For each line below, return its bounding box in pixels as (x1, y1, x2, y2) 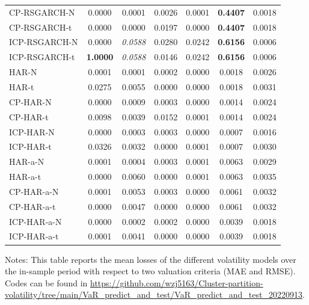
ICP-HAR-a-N (9, 215, 62, 227)
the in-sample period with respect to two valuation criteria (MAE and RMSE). (5, 265, 296, 277)
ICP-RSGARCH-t (9, 51, 75, 63)
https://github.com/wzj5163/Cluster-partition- (90, 276, 263, 289)
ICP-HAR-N (9, 125, 55, 138)
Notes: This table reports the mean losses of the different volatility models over (5, 253, 296, 265)
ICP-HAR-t (9, 140, 52, 153)
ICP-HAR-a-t (9, 230, 59, 242)
